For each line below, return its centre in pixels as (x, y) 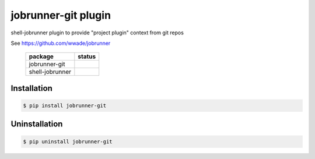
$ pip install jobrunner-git (65, 105)
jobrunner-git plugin (61, 15)
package (41, 56)
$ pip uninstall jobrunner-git (68, 142)
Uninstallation (37, 124)
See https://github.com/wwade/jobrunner (61, 43)
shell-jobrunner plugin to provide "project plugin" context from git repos (97, 33)
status (87, 56)
